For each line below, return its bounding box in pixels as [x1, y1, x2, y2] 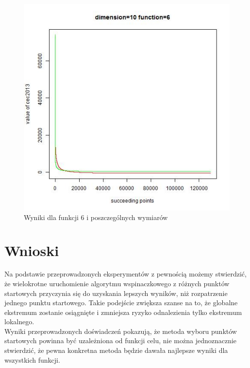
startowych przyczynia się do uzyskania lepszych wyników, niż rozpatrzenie [4, 288, 228, 298]
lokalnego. [4, 316, 34, 327]
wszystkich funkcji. [4, 354, 60, 365]
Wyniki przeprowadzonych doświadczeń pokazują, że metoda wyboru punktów [4, 326, 237, 336]
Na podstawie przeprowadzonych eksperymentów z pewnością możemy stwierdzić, [4, 269, 247, 279]
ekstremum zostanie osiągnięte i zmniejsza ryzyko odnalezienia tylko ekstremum [4, 307, 242, 317]
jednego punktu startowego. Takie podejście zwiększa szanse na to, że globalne [4, 297, 238, 308]
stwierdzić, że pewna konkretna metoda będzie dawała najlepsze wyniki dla [4, 345, 228, 355]
